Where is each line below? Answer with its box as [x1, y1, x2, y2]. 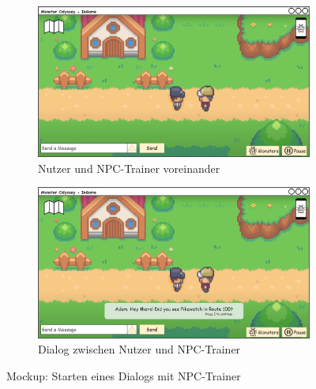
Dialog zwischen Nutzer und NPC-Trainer [38, 341, 241, 357]
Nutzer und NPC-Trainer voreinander [38, 159, 220, 176]
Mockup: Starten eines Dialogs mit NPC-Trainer [6, 367, 241, 383]
